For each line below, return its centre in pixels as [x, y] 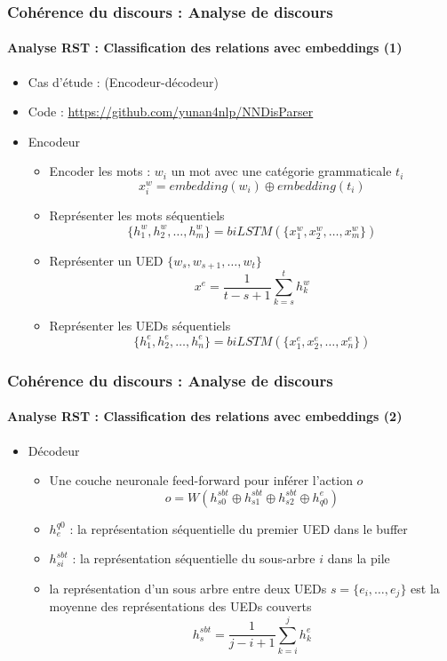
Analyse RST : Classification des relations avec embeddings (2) [205, 416]
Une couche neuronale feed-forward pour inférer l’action [201, 480]
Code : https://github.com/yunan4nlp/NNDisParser [171, 111]
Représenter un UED [106, 260]
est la [425, 588]
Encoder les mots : [100, 171]
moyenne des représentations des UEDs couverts [180, 606]
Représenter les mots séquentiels [137, 215]
